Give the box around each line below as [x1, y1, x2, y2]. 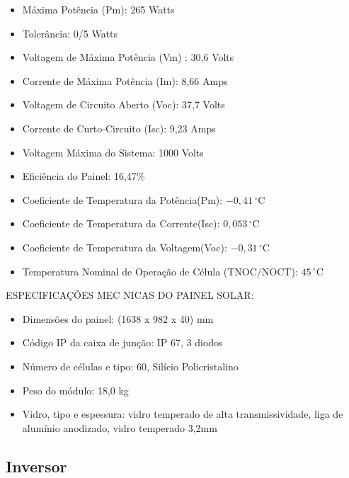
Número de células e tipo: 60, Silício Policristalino [22, 358, 239, 373]
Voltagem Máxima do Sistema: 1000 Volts [22, 144, 204, 159]
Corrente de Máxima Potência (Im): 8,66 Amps [22, 73, 228, 88]
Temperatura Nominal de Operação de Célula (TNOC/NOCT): [22, 263, 298, 278]
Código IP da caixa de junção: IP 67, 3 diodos [22, 335, 223, 350]
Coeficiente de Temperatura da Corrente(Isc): [22, 216, 220, 231]
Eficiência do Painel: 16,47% [22, 169, 145, 183]
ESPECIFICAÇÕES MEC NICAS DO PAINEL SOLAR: [6, 288, 254, 302]
